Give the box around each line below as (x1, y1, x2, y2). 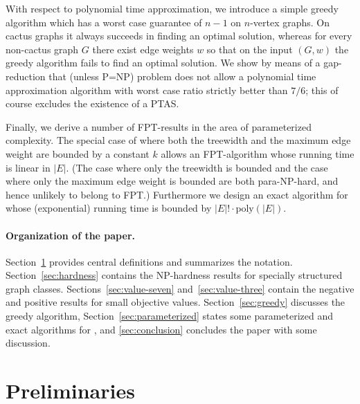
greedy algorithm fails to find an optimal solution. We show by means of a (6, 55, 321, 70)
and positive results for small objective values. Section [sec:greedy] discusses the (6, 295, 345, 309)
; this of (305, 82, 339, 97)
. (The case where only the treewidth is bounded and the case (66, 160, 328, 174)
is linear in (6, 160, 51, 174)
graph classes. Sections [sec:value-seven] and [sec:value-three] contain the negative (6, 281, 354, 295)
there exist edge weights (92, 42, 194, 56)
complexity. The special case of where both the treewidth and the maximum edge (6, 133, 351, 147)
